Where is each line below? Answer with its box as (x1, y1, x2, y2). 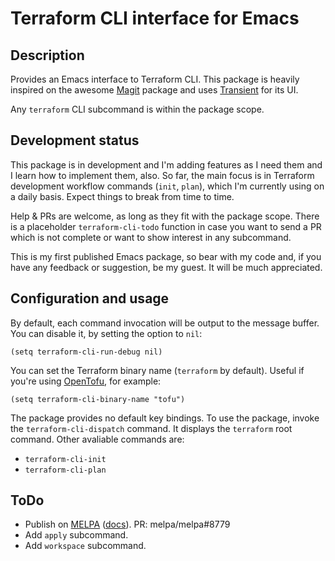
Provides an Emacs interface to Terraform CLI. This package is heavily (10, 73, 300, 85)
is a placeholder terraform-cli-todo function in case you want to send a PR (10, 220, 322, 232)
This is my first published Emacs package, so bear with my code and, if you (10, 250, 322, 262)
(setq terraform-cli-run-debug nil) (10, 347, 163, 357)
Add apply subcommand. (24, 529, 129, 541)
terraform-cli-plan (24, 465, 107, 475)
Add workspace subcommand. (24, 540, 147, 552)
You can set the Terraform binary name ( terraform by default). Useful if (10, 364, 305, 376)
